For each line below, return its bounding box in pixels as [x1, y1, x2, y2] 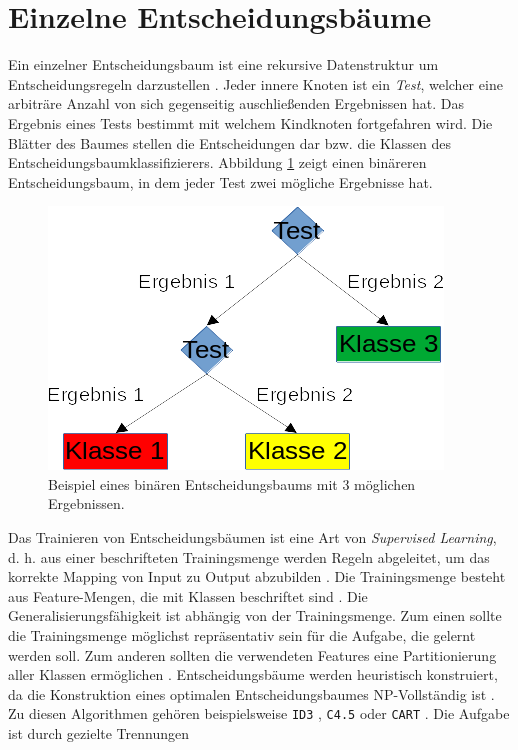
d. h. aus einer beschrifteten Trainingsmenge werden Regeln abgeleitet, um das [8, 546, 490, 567]
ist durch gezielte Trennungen [8, 723, 189, 744]
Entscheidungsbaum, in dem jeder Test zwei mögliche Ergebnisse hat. [8, 171, 433, 192]
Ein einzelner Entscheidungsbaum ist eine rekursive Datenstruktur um [8, 54, 439, 75]
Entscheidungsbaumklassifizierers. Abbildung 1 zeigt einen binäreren [8, 152, 427, 173]
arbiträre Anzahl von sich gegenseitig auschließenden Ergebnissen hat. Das [8, 93, 465, 114]
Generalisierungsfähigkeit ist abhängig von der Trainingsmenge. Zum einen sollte [8, 605, 502, 626]
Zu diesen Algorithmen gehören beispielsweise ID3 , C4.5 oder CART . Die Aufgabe [8, 703, 510, 724]
